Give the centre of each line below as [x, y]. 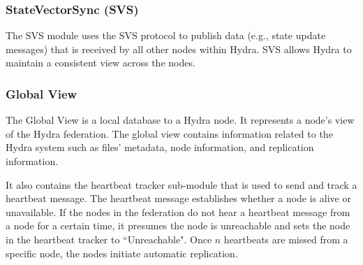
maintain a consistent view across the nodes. [101, 63]
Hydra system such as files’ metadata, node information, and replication [160, 147]
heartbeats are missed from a [286, 239]
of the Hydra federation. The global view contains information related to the [169, 133]
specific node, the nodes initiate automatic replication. [122, 253]
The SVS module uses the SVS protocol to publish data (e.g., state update [166, 35]
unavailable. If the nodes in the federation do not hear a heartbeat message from [178, 212]
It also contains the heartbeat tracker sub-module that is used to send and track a [181, 184]
